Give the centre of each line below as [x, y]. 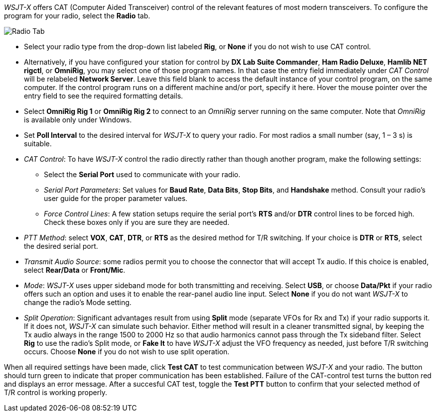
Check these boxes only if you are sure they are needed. [137, 222]
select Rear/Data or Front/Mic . [75, 270]
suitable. [38, 144]
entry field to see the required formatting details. [104, 96]
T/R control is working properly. [56, 392]
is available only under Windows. [78, 120]
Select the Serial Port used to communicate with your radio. [142, 174]
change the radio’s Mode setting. [78, 302]
